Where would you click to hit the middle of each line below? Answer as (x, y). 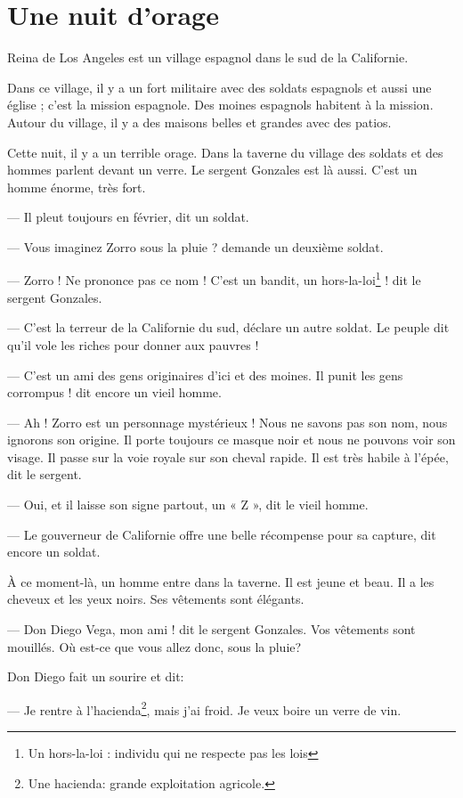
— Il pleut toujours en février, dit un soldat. (128, 217)
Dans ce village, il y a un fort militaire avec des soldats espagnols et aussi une (219, 87)
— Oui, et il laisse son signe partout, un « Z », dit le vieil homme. (188, 505)
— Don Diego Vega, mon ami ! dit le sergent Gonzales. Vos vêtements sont (211, 629)
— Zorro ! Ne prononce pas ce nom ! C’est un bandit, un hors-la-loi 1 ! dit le (214, 279)
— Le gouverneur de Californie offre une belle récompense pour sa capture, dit (222, 534)
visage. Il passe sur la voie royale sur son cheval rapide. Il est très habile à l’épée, (228, 456)
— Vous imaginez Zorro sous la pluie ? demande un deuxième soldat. (195, 246)
